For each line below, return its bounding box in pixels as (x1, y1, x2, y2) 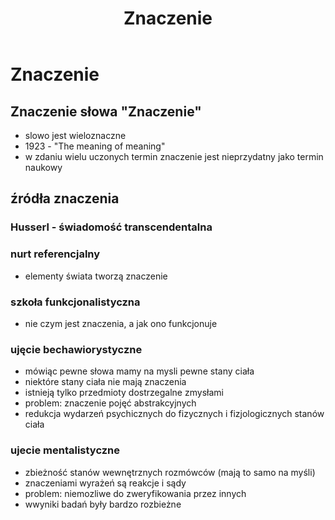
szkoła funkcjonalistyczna (10, 295, 141, 309)
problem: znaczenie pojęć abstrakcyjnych (24, 397, 197, 409)
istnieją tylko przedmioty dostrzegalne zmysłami (24, 387, 224, 399)
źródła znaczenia (10, 190, 120, 207)
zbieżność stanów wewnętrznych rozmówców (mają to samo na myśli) (24, 466, 316, 478)
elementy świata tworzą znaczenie (24, 270, 168, 282)
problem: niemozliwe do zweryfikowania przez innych (24, 487, 247, 499)
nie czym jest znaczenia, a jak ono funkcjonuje (24, 317, 218, 329)
